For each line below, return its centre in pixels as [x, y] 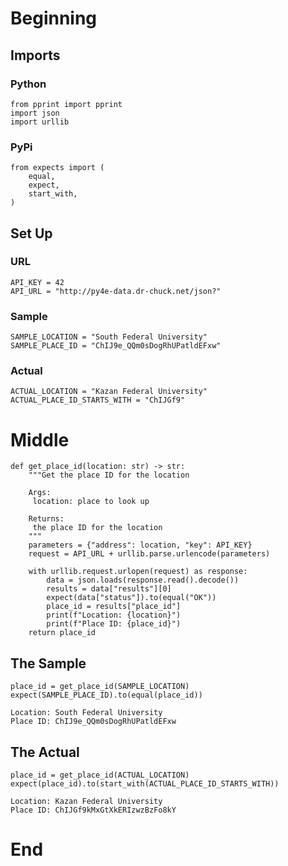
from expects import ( [57, 168]
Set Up [31, 233]
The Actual [45, 752]
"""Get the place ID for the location [109, 475]
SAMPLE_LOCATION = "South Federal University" [109, 337]
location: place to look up [91, 502]
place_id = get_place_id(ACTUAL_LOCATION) [100, 775]
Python [28, 84]
